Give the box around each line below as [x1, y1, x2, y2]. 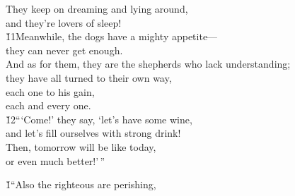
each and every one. [6, 98, 91, 113]
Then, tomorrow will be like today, [6, 139, 156, 154]
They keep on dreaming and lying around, [6, 1, 188, 16]
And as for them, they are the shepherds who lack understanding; [6, 56, 291, 71]
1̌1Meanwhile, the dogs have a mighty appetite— [6, 29, 218, 44]
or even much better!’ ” [6, 153, 105, 168]
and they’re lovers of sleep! [6, 15, 122, 30]
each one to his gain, [6, 84, 95, 99]
